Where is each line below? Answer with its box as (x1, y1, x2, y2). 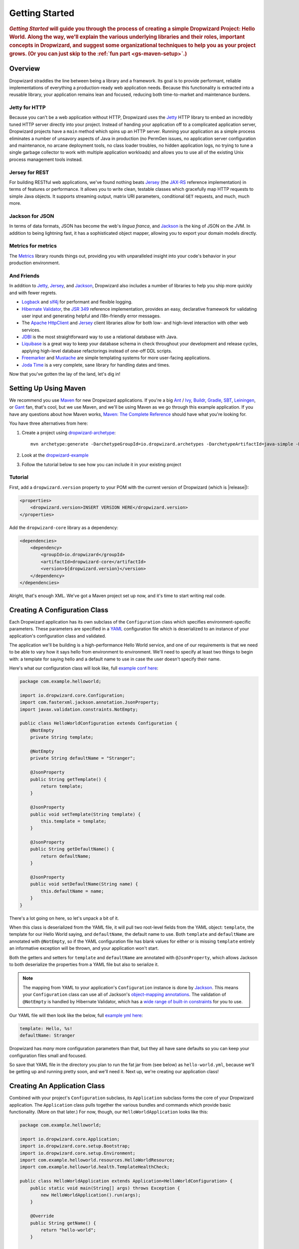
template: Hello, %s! (19, 1026, 73, 1031)
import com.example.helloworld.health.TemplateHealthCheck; (19, 1164, 170, 1170)
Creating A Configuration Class (9, 606, 109, 614)
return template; (40, 783, 83, 789)
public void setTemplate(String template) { (30, 811, 141, 817)
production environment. (9, 260, 60, 266)
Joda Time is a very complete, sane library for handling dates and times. (21, 362, 170, 368)
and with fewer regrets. (9, 290, 57, 296)
